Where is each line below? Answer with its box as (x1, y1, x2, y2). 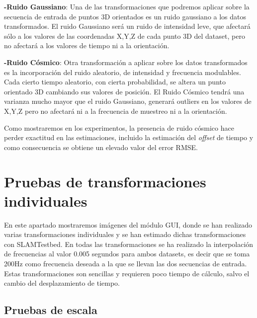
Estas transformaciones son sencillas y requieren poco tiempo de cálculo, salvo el (4, 268, 250, 278)
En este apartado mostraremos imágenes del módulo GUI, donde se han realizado (4, 219, 252, 230)
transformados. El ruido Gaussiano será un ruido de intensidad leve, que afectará (4, 21, 251, 31)
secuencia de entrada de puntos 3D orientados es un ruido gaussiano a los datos (4, 11, 247, 21)
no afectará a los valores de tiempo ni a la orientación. (4, 40, 170, 51)
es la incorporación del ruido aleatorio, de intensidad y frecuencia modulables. (4, 67, 241, 77)
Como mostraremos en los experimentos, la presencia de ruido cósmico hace (4, 122, 234, 133)
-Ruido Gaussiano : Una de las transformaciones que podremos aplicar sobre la (4, 1, 250, 11)
